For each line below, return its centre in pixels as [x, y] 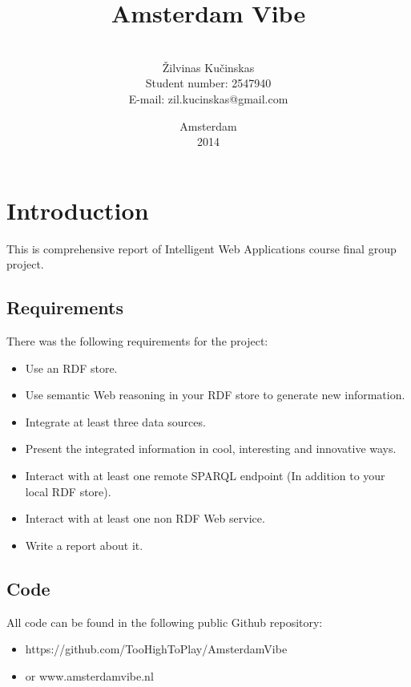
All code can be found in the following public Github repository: [165, 622]
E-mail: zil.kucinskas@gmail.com [208, 98]
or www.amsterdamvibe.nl [89, 675]
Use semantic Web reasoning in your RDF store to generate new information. [215, 395]
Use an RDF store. [71, 368]
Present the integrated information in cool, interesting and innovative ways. [211, 449]
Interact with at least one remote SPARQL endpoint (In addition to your [205, 475]
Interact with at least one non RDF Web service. [145, 518]
